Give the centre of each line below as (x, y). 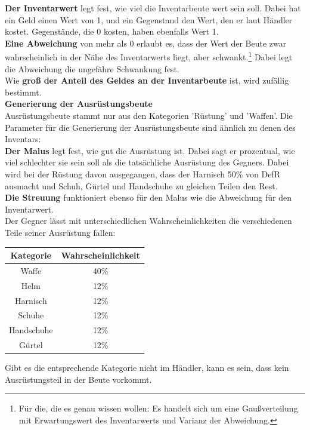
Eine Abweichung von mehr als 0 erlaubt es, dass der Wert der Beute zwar (146, 43)
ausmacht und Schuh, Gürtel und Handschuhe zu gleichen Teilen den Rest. (141, 185)
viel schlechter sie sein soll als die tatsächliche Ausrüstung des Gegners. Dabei (147, 162)
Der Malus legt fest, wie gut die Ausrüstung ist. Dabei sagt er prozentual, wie (150, 150)
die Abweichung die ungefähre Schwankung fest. (92, 68)
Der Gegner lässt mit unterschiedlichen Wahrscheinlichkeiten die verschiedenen (148, 221)
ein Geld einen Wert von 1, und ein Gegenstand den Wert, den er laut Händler (149, 19)
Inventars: (23, 139)
